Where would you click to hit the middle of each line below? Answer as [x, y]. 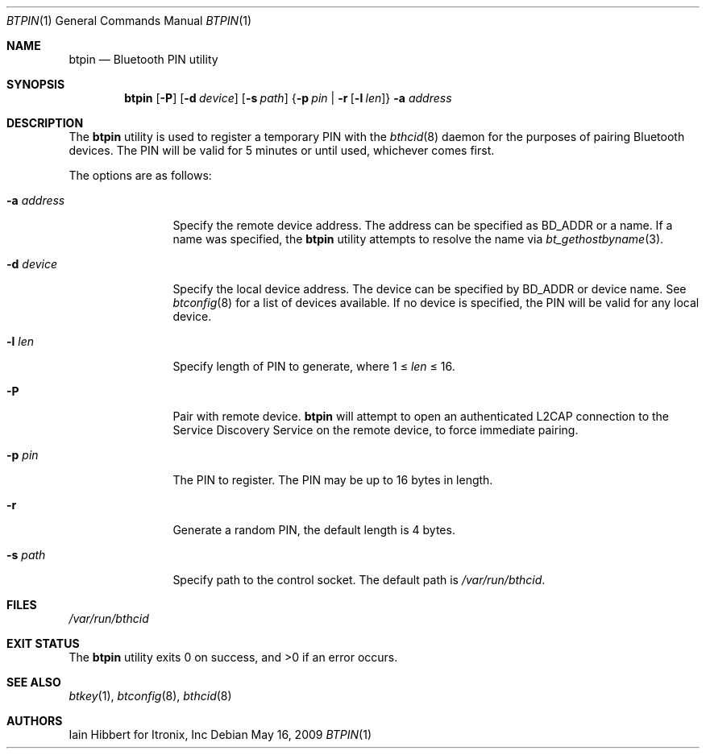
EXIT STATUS [43, 643]
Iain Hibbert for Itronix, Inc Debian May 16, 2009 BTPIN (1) [220, 734]
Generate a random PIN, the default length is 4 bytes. [314, 530]
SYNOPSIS [36, 84]
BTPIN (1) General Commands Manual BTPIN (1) [129, 21]
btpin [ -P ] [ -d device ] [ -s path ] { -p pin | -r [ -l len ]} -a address [288, 98]
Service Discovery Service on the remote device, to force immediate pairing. [376, 430]
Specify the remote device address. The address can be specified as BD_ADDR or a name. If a [423, 225]
